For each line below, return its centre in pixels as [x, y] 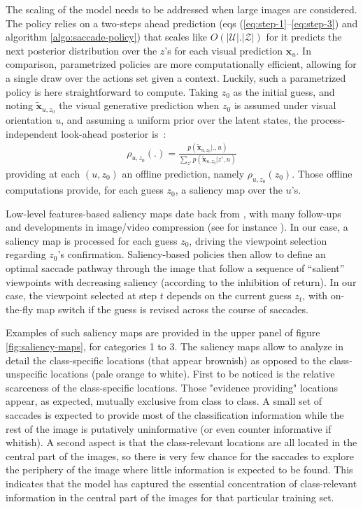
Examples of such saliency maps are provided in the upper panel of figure [163, 332]
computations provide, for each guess [85, 190]
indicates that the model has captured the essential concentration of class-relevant [181, 483]
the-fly [20, 309]
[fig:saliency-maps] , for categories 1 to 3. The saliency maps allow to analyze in [175, 346]
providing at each [43, 173]
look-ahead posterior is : [114, 133]
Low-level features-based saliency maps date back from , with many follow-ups [173, 213]
